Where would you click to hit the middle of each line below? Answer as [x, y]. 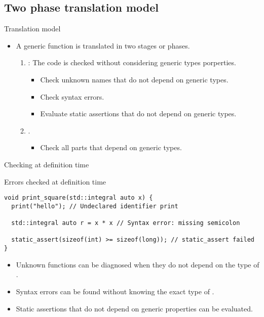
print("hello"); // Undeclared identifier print [95, 206]
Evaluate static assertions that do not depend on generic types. [138, 114]
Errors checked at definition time [55, 181]
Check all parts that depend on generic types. [111, 147]
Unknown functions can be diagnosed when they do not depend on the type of [138, 264]
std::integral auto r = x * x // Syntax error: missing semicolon [126, 223]
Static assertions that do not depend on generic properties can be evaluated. [134, 308]
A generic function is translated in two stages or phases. [103, 45]
